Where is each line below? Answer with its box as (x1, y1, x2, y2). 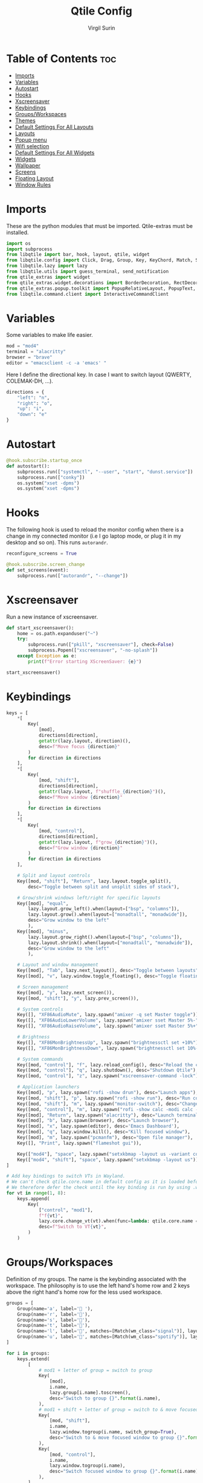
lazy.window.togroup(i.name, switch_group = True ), (49, 1429, 177, 1435)
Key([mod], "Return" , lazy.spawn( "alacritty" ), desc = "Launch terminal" (17, 1112, 201, 1118)
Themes (14, 117, 36, 124)
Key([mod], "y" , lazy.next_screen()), (17, 989, 115, 996)
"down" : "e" (17, 411, 47, 418)
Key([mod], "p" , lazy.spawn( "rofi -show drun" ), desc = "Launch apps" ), (17, 1090, 199, 1096)
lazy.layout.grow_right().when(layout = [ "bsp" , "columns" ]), (28, 934, 182, 940)
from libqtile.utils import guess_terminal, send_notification (6, 269, 169, 275)
